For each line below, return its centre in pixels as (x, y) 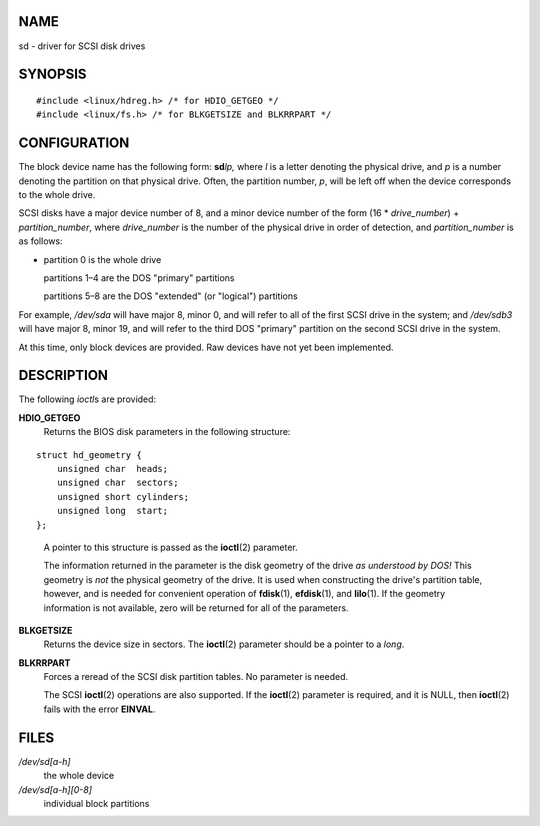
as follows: (41, 241)
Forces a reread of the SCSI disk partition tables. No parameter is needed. (196, 677)
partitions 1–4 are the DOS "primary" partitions (139, 277)
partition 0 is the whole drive (102, 259)
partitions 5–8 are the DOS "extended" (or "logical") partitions (171, 296)
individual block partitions (96, 803)
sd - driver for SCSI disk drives (82, 46)
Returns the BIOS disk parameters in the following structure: (167, 432)
